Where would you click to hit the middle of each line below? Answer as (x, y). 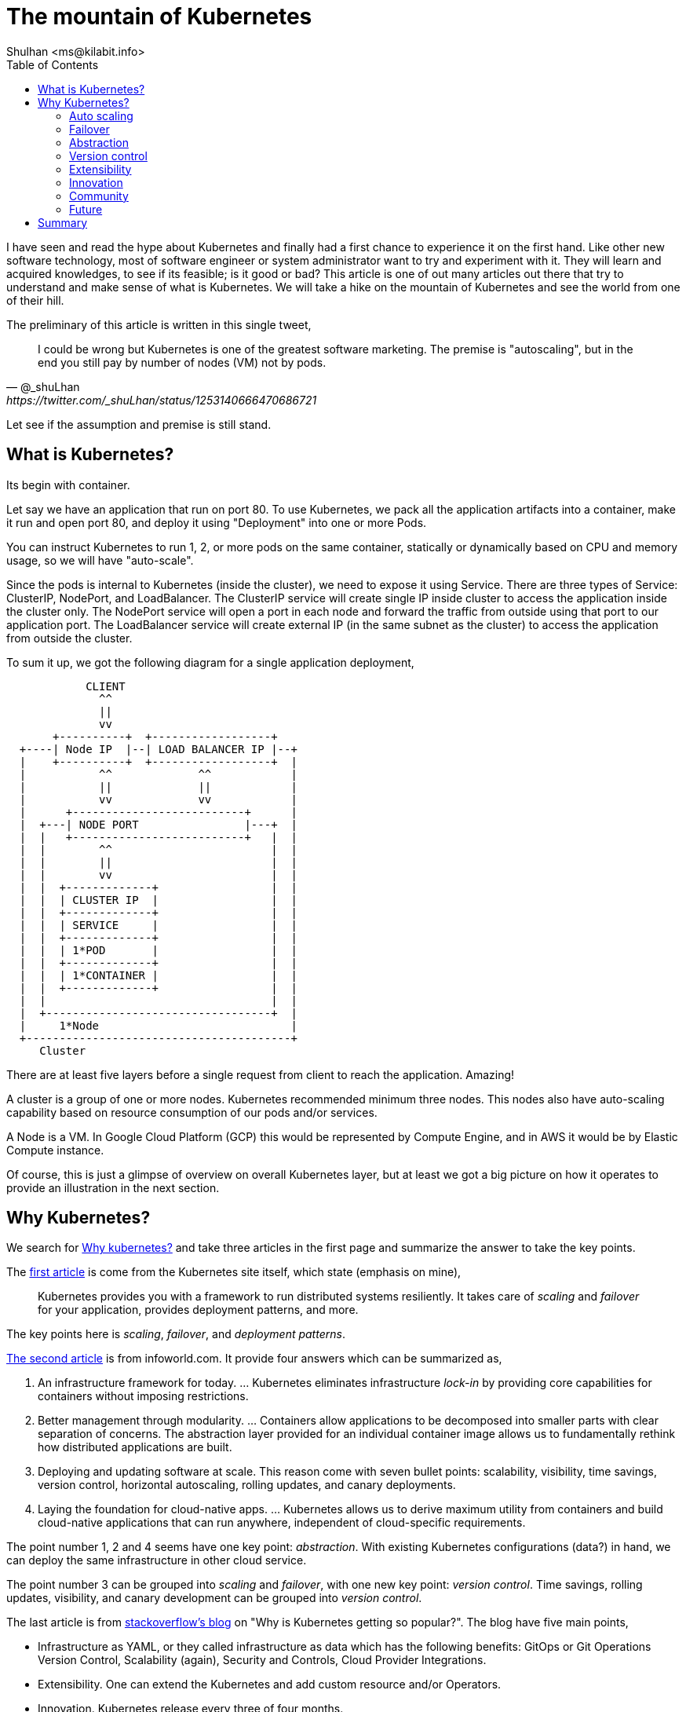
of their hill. (35, 300)
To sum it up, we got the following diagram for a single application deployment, (210, 662)
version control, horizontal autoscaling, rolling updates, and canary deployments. (247, 1485)
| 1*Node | (158, 1025)
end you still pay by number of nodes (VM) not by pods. (182, 362)
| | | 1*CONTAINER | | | (158, 975)
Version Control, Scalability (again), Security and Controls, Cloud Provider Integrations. (262, 1660)
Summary (63, 222)
